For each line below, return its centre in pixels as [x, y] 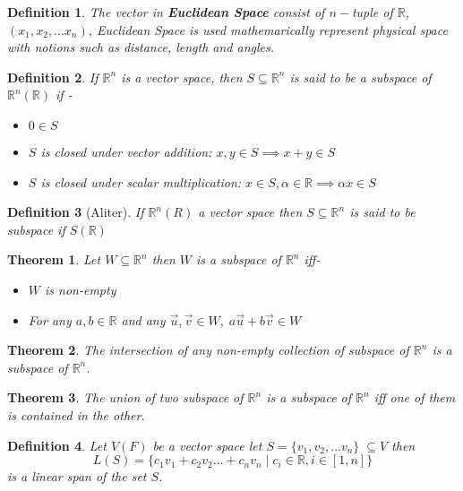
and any [143, 319]
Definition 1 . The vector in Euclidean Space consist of [166, 12]
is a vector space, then [182, 77]
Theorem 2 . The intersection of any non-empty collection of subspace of [208, 350]
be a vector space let [207, 445]
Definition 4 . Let [57, 445]
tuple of [372, 12]
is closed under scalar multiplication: [141, 181]
